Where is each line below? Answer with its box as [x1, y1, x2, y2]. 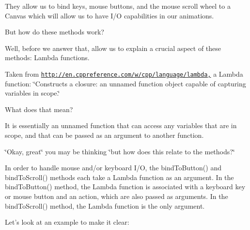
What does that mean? [5, 104, 73, 114]
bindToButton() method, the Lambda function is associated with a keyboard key [5, 181, 246, 192]
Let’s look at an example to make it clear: [5, 217, 129, 227]
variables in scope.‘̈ [5, 88, 60, 98]
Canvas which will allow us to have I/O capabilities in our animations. [5, 10, 214, 20]
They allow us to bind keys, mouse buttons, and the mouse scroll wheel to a [5, 1, 231, 11]
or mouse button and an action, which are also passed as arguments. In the [5, 191, 228, 201]
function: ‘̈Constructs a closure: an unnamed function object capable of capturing [5, 78, 246, 88]
